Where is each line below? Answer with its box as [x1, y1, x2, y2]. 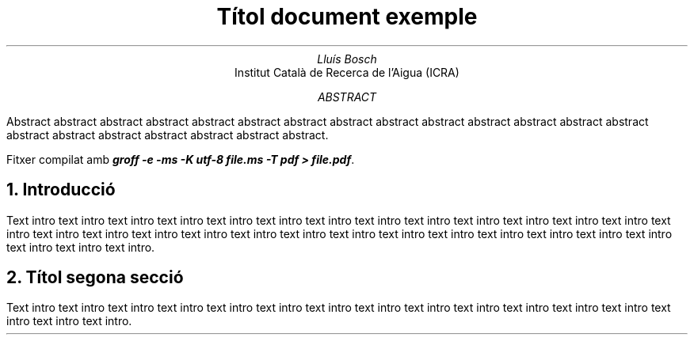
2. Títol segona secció [6, 267, 184, 288]
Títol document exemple [216, 3, 478, 30]
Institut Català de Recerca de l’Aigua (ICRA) [235, 65, 459, 79]
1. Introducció [6, 180, 116, 200]
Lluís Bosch [317, 51, 377, 66]
